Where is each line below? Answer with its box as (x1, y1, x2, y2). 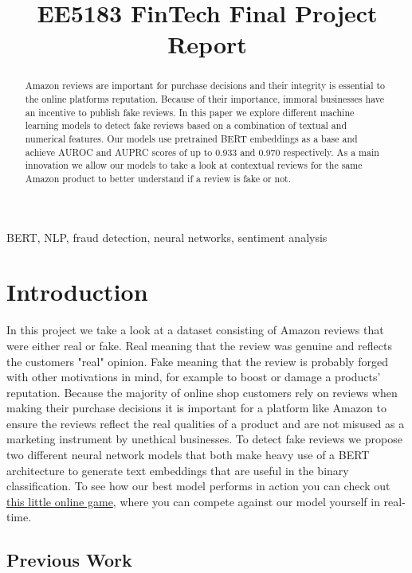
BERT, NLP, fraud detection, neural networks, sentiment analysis (6, 228, 328, 245)
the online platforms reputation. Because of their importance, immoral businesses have (25, 92, 385, 106)
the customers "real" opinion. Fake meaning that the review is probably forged (6, 353, 388, 369)
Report (167, 28, 247, 60)
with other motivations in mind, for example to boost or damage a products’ (6, 368, 381, 385)
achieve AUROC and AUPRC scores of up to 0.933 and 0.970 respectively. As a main (25, 145, 379, 158)
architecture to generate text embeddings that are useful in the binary (6, 462, 349, 478)
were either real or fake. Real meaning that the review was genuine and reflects (6, 337, 392, 353)
